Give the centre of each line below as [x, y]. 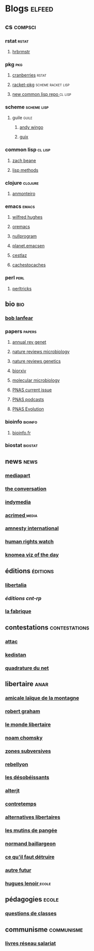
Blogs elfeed [29, 9]
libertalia [16, 585]
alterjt [12, 791]
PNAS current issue [32, 390]
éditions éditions [29, 571]
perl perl [15, 278]
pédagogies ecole [32, 899]
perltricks [22, 288]
